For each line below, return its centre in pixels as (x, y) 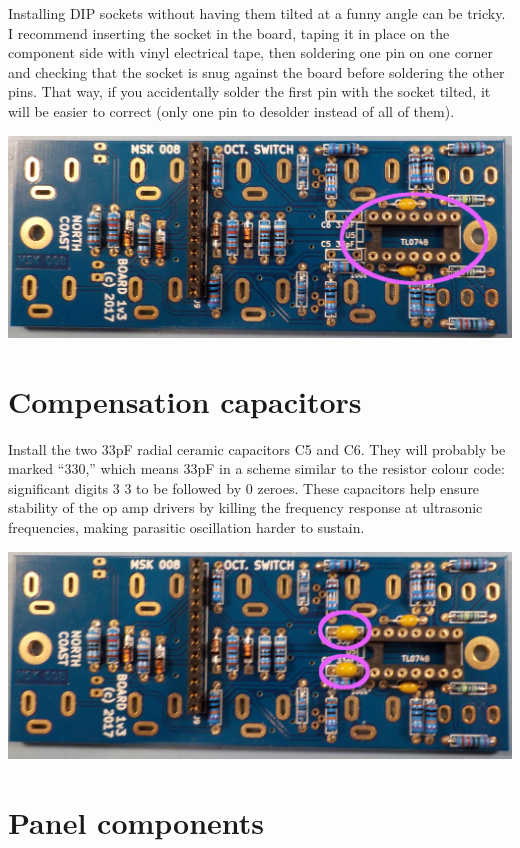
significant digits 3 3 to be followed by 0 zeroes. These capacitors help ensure (244, 487)
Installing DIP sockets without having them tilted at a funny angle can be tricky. (257, 13)
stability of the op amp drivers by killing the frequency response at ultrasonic (245, 507)
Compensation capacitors (185, 400)
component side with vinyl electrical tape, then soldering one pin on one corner (250, 52)
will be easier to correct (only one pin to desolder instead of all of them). (231, 110)
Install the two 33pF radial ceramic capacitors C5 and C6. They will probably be (257, 448)
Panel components (136, 822)
